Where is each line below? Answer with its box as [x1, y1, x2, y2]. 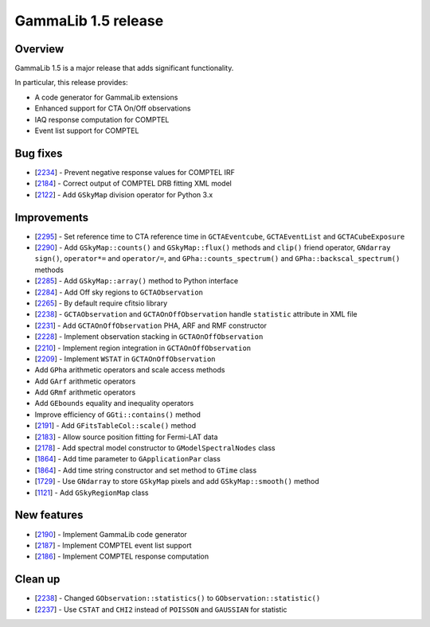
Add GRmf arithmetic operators [34, 387, 136, 397]
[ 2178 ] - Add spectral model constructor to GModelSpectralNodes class [34, 443, 276, 453]
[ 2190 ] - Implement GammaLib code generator [34, 529, 187, 539]
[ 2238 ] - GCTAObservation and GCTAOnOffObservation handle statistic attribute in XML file [34, 310, 358, 319]
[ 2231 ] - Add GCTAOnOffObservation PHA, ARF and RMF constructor [34, 321, 267, 330]
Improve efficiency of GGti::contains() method [34, 410, 201, 419]
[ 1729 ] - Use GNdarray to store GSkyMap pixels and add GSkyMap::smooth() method [34, 477, 320, 486]
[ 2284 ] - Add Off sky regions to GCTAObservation [34, 287, 203, 297]
